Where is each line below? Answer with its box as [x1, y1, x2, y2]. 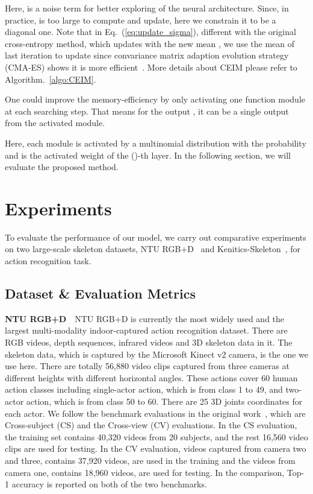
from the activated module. [5, 116, 105, 129]
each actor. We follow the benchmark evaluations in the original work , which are [5, 407, 306, 419]
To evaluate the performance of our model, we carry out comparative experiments [5, 230, 306, 243]
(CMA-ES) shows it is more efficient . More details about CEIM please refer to [5, 60, 297, 73]
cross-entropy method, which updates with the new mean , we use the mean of [5, 37, 294, 49]
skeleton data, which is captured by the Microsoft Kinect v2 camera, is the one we [5, 347, 308, 360]
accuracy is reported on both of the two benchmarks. [11, 478, 207, 490]
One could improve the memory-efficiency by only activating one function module [5, 93, 306, 106]
